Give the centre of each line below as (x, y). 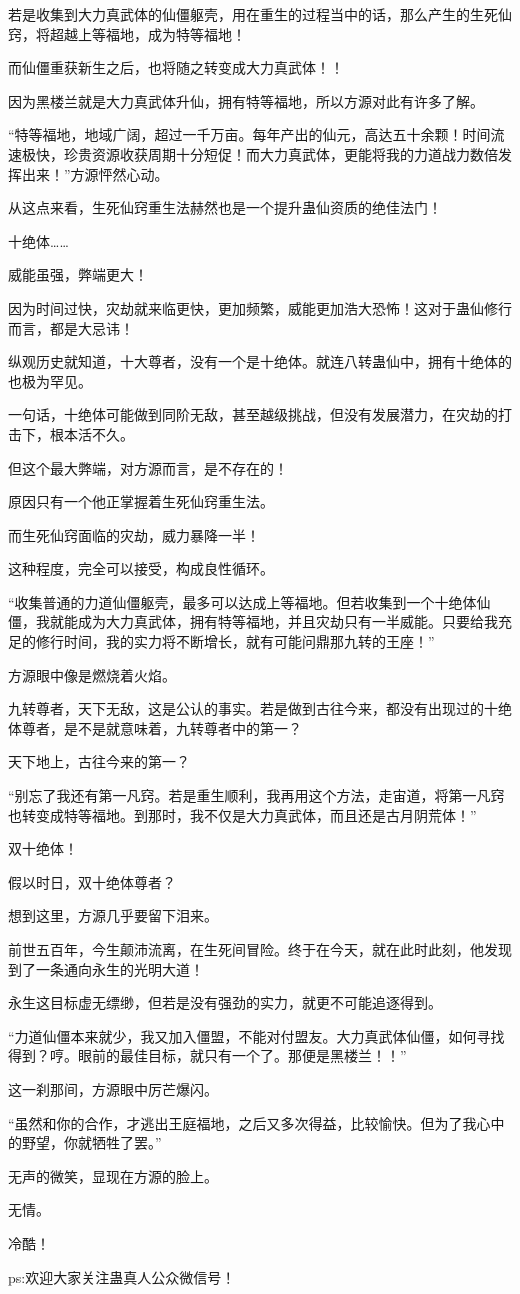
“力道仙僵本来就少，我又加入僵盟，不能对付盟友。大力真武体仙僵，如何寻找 (256, 1035)
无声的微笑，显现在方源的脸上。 (113, 1175)
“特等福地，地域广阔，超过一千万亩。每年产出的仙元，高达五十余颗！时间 (249, 134)
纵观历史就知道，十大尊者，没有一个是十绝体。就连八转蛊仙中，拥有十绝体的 (260, 361)
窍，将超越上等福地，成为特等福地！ (127, 33)
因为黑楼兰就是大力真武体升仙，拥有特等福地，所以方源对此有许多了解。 (246, 100)
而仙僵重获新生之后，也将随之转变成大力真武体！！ (176, 67)
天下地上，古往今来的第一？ (99, 761)
